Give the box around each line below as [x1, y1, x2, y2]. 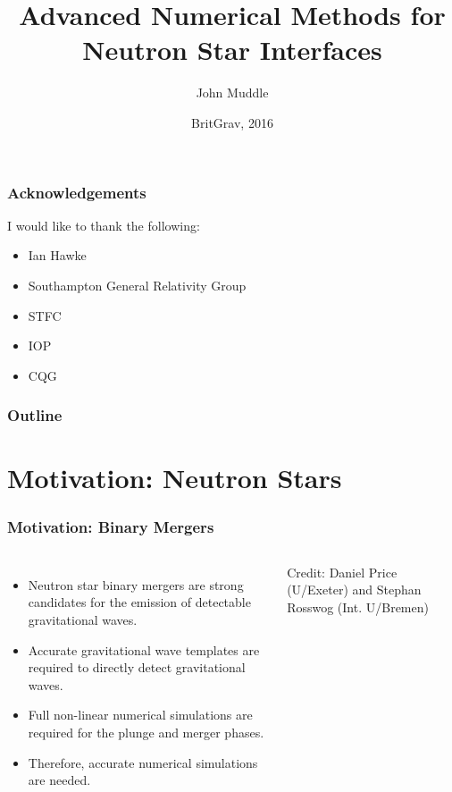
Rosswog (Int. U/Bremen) [287, 597, 429, 616]
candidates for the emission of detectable [28, 593, 251, 611]
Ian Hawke [28, 246, 87, 265]
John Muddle [196, 83, 269, 102]
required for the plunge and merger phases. [28, 722, 264, 741]
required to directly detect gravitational [28, 658, 246, 677]
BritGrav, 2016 [191, 113, 273, 131]
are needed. [28, 771, 91, 789]
